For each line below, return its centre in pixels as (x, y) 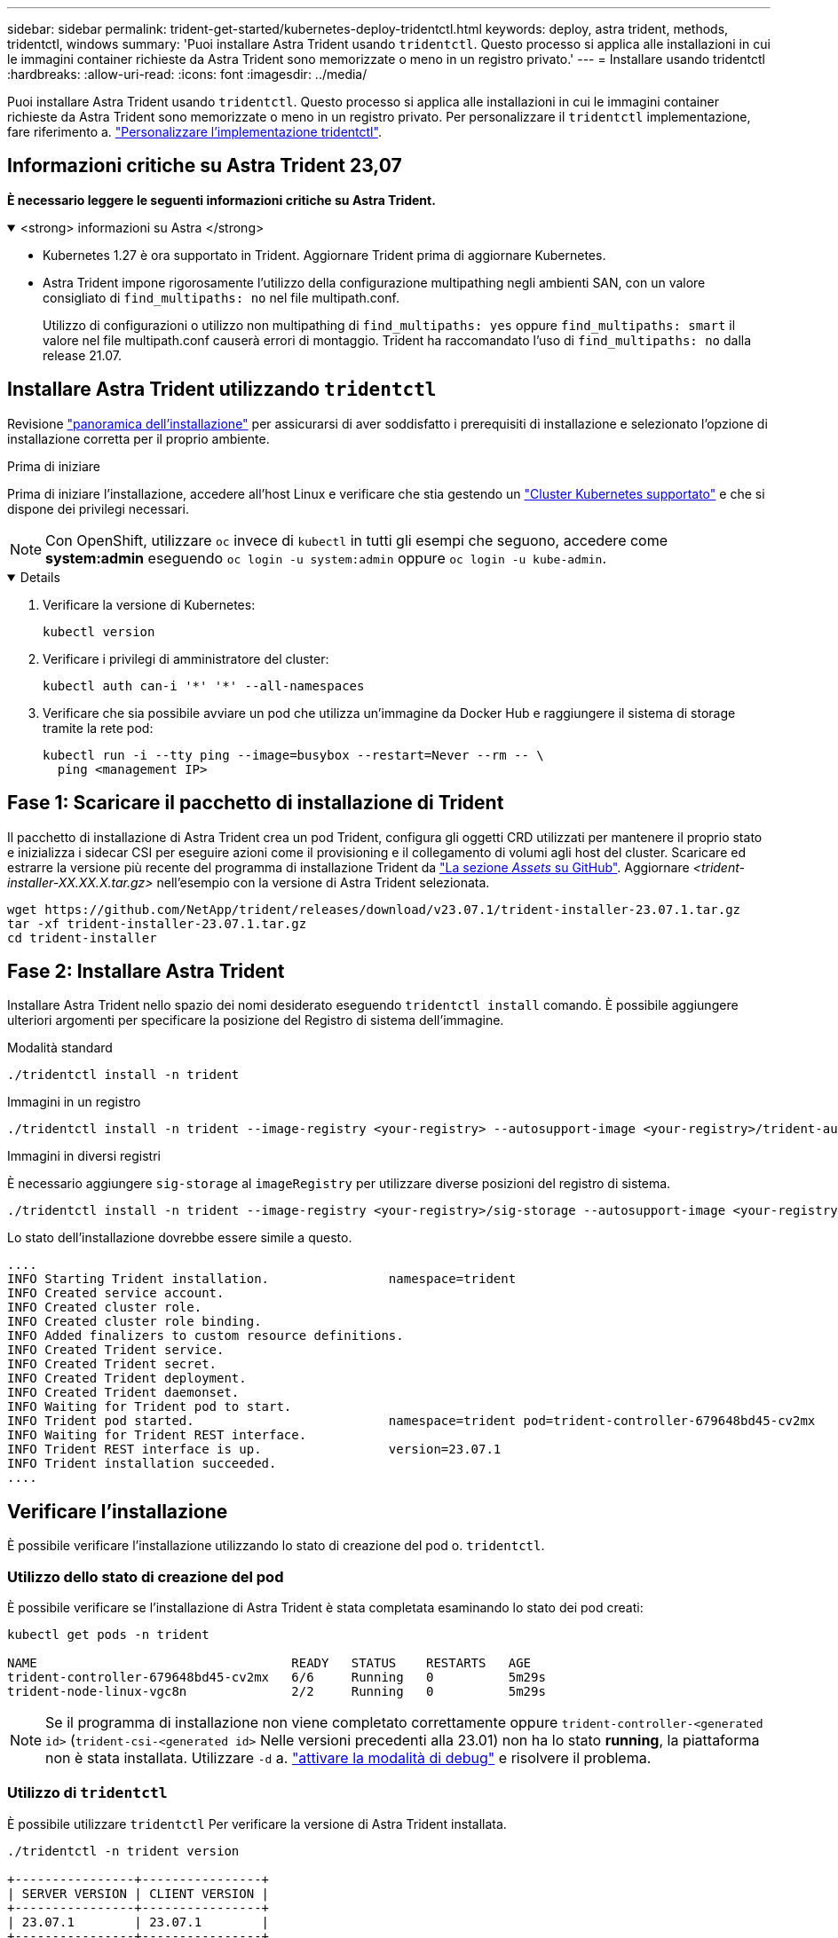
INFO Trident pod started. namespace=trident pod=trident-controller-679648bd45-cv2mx (411, 1421)
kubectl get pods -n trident (108, 1634)
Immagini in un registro (74, 1102)
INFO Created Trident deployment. (127, 1379)
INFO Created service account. (116, 1293)
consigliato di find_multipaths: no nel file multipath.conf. (221, 297)
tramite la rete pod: (98, 728)
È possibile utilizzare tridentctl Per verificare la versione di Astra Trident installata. (257, 1824)
